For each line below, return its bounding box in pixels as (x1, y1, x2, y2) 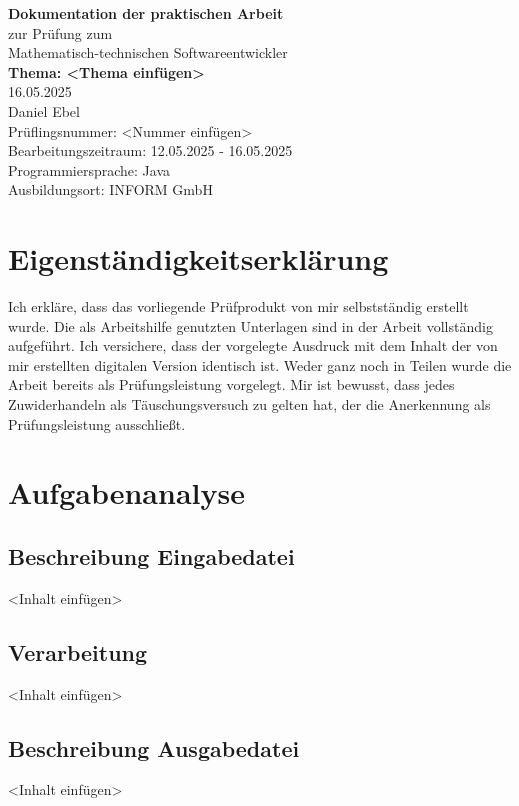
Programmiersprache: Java (8, 159, 171, 180)
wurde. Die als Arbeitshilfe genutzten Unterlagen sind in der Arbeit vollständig (8, 315, 493, 336)
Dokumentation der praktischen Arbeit (8, 3, 284, 23)
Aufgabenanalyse (8, 472, 245, 513)
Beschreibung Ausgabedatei (8, 732, 300, 763)
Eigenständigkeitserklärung (8, 238, 389, 279)
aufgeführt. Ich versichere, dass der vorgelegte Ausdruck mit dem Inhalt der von (8, 335, 498, 356)
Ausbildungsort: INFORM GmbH (8, 179, 213, 200)
